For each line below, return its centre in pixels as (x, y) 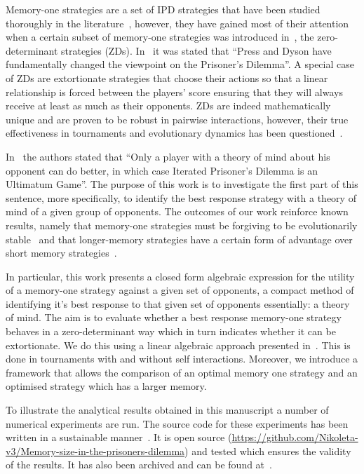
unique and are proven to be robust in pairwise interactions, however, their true (177, 119)
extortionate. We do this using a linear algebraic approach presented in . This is (178, 345)
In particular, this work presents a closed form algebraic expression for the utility (180, 276)
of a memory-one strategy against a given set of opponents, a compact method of (180, 290)
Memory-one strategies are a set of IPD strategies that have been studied (163, 9)
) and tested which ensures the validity (268, 451)
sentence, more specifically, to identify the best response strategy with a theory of (181, 197)
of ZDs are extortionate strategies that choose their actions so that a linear (167, 77)
